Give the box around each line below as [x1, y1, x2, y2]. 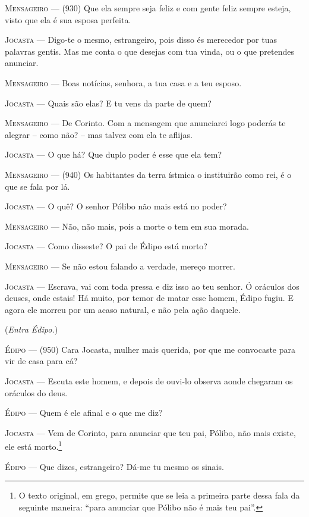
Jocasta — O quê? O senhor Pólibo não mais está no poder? [5, 200, 227, 212]
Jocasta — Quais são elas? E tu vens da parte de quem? [5, 96, 212, 109]
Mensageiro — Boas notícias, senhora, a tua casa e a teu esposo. [5, 76, 242, 89]
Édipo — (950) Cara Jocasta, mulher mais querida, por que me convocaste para [5, 343, 296, 355]
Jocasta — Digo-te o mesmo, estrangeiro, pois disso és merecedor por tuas [5, 33, 277, 46]
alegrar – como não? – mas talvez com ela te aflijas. [5, 128, 193, 140]
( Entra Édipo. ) [5, 323, 58, 336]
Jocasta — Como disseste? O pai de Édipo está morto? [5, 240, 207, 252]
